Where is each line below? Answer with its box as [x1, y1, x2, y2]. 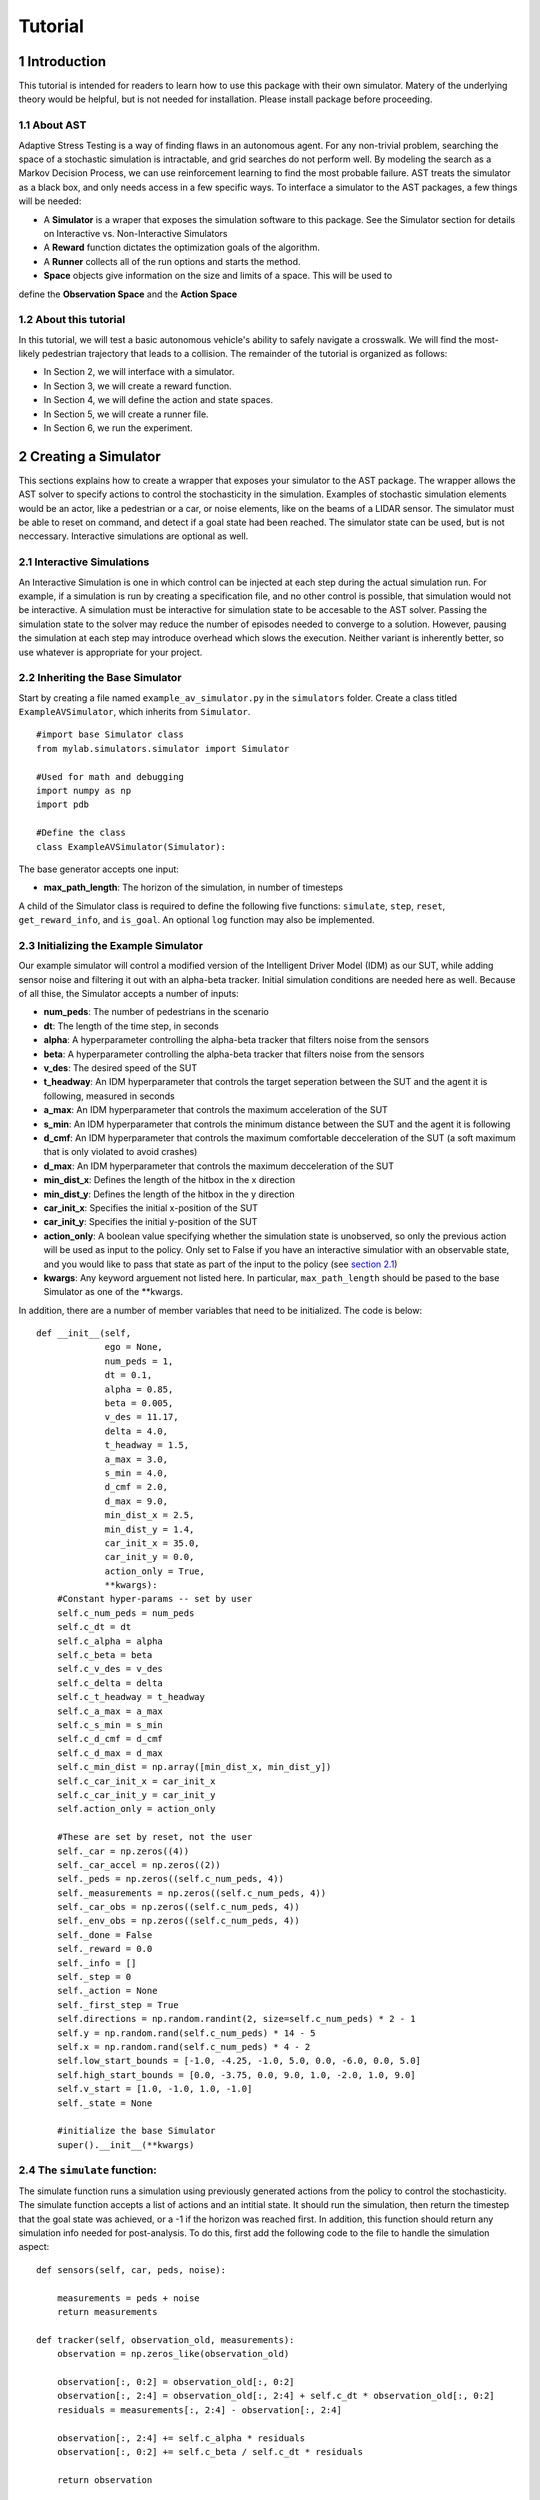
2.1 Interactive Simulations [18, 555, 150, 569]
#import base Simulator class [36, 729, 185, 740]
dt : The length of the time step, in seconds [43, 1020, 219, 1032]
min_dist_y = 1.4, [104, 1523, 195, 1535]
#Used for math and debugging [36, 771, 185, 782]
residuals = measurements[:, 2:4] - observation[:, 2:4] [56, 2404, 342, 2415]
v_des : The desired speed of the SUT [43, 1062, 198, 1074]
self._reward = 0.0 [56, 1943, 153, 1955]
